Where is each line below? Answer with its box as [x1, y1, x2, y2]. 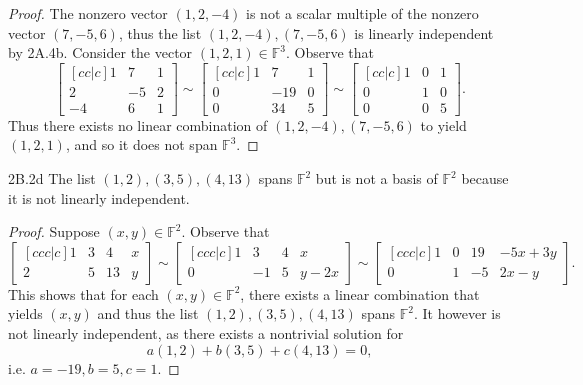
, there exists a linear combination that [240, 283, 480, 304]
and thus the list [97, 303, 199, 324]
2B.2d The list [8, 168, 96, 189]
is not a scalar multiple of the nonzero [246, 3, 479, 23]
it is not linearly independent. [8, 187, 190, 208]
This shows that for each [8, 283, 159, 304]
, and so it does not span [65, 134, 218, 155]
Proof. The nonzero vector [8, 3, 168, 23]
